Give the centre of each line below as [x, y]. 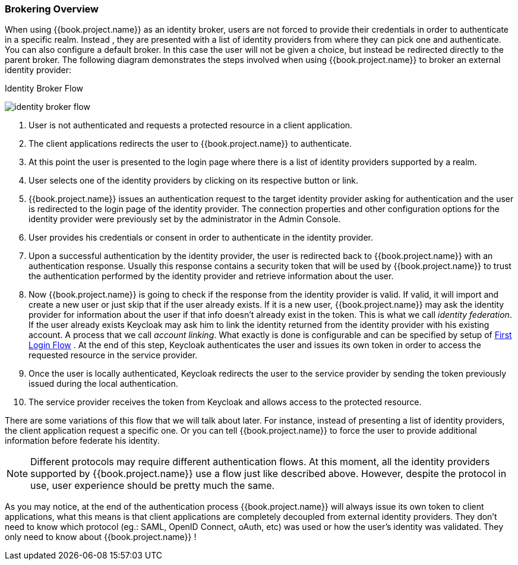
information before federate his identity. [82, 441]
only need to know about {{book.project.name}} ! [101, 537]
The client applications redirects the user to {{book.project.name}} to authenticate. [190, 144]
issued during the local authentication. [103, 384]
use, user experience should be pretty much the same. [153, 486]
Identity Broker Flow [44, 89]
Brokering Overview [52, 9]
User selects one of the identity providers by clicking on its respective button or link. [193, 181]
